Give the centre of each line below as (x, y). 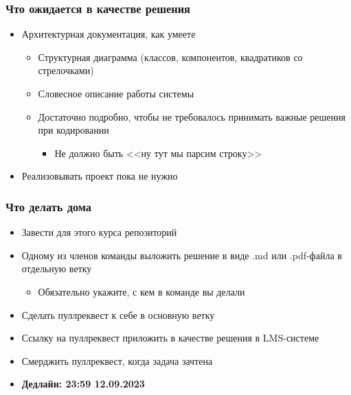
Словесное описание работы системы (116, 93)
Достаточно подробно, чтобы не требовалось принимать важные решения (192, 116)
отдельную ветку (57, 268)
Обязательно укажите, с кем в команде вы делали (141, 291)
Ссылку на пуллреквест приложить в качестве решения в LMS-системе (170, 338)
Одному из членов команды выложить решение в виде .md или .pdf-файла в (182, 255)
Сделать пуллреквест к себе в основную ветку (118, 314)
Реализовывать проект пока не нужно (100, 176)
